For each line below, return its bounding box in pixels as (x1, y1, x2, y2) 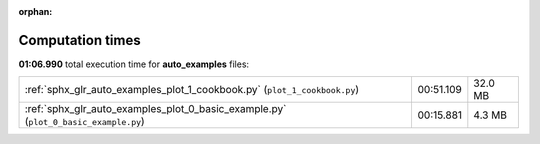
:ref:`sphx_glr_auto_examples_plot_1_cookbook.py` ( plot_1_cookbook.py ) (24, 83, 360, 97)
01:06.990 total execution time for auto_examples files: (18, 58, 250, 70)
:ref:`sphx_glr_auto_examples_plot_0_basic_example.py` (24, 102, 287, 116)
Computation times (18, 31, 141, 49)
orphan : (18, 6, 53, 17)
